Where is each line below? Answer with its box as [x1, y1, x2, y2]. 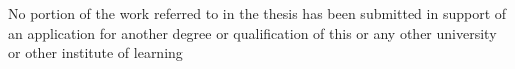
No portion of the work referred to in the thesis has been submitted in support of [8, 3, 507, 23]
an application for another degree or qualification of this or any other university [8, 22, 497, 43]
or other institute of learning [8, 42, 183, 63]
